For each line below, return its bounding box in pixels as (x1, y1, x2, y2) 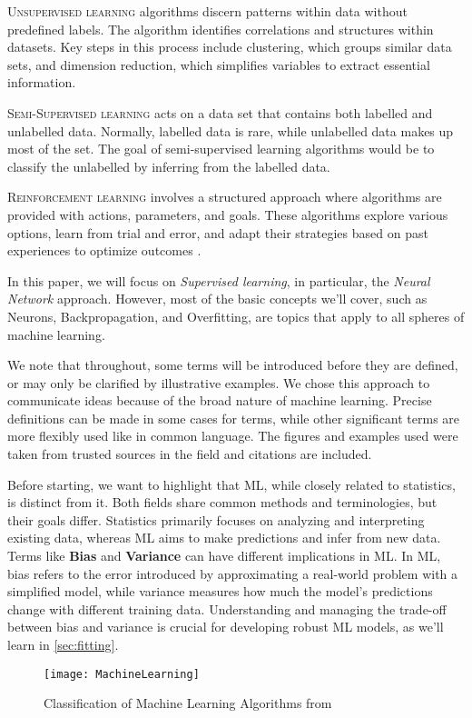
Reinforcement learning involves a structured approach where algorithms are (7, 187, 442, 206)
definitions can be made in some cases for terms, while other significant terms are (7, 408, 460, 427)
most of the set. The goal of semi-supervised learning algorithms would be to (7, 139, 435, 158)
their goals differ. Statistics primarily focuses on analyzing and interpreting (7, 510, 425, 529)
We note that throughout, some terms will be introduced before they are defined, (7, 355, 458, 374)
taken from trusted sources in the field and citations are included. (7, 444, 372, 464)
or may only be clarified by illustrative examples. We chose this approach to (7, 373, 430, 392)
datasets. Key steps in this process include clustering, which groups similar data (7, 37, 452, 56)
